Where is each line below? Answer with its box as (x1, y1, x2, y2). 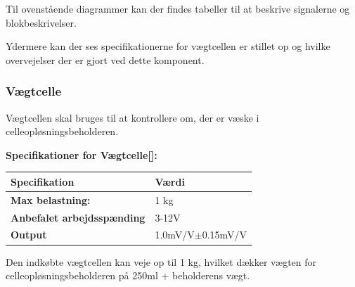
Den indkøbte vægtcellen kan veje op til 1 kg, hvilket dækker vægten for (6, 254, 317, 269)
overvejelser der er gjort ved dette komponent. (6, 52, 205, 67)
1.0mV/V (155, 227, 195, 242)
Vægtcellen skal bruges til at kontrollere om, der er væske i (6, 110, 259, 125)
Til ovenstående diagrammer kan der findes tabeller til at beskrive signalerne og (6, 1, 350, 15)
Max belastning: (11, 192, 91, 207)
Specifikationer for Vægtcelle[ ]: (6, 147, 157, 162)
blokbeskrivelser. (6, 15, 77, 30)
